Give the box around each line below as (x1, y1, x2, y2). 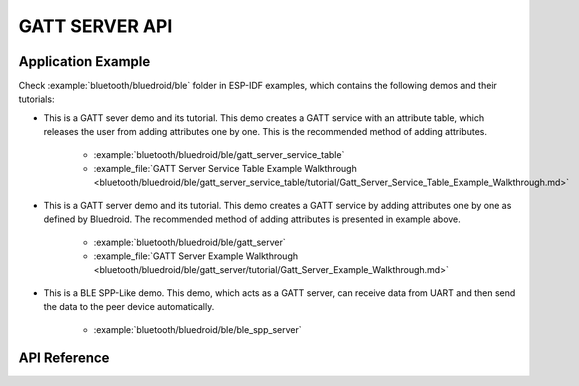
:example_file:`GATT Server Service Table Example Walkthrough (93, 163, 357, 175)
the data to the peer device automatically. (43, 301, 215, 313)
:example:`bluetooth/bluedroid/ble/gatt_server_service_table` (93, 148, 345, 160)
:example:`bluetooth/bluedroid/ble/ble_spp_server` (93, 323, 302, 335)
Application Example (18, 53, 151, 70)
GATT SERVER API (18, 15, 173, 37)
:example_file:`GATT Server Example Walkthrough (93, 250, 299, 262)
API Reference (18, 350, 110, 367)
